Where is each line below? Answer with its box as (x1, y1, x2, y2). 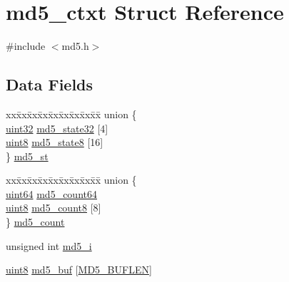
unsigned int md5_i (6, 238, 92, 253)
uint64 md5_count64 (6, 186, 97, 201)
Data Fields (6, 73, 93, 95)
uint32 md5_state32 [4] (6, 120, 108, 135)
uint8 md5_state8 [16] (6, 135, 103, 150)
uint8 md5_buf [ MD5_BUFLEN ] (6, 262, 152, 277)
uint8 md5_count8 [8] (6, 200, 101, 215)
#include (6, 38, 46, 53)
